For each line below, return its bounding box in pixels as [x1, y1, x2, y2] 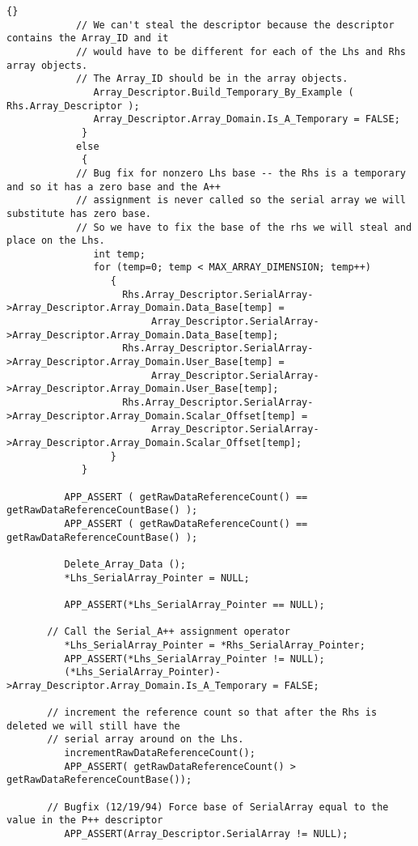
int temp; [93, 248, 146, 260]
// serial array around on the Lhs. [47, 733, 244, 746]
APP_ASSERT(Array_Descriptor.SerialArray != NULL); [64, 828, 348, 840]
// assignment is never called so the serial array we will [75, 194, 406, 206]
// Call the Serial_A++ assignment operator [47, 626, 290, 638]
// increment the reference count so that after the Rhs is [47, 707, 378, 719]
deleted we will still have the [6, 720, 180, 732]
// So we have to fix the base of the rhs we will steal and [75, 221, 412, 233]
